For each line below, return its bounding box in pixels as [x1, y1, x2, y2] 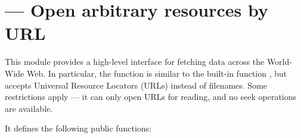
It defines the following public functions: [5, 122, 151, 134]
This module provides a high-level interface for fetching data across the [5, 55, 265, 68]
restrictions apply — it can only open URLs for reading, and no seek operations [5, 90, 297, 103]
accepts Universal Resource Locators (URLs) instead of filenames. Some [5, 79, 268, 91]
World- [266, 55, 292, 68]
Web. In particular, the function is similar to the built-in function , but [26, 67, 287, 79]
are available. [5, 102, 53, 114]
